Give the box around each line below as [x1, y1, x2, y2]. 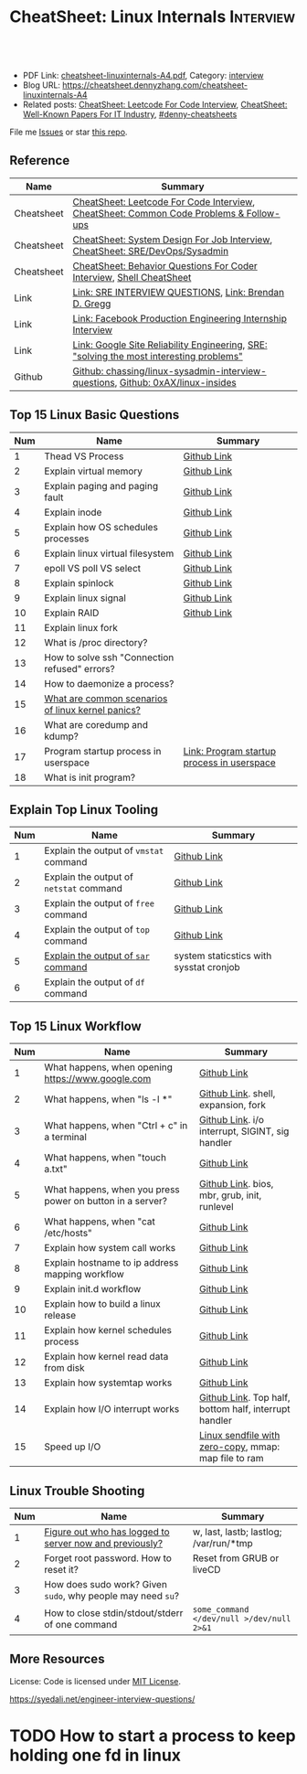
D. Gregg [72, 297, 111, 310]
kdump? [44, 730, 79, 743]
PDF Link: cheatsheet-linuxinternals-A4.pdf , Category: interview [22, 69, 264, 80]
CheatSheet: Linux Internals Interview [9, 6, 296, 27]
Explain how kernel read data [44, 1351, 169, 1363]
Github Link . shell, [199, 1087, 276, 1100]
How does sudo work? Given [44, 1578, 167, 1590]
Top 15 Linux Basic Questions [9, 407, 180, 422]
